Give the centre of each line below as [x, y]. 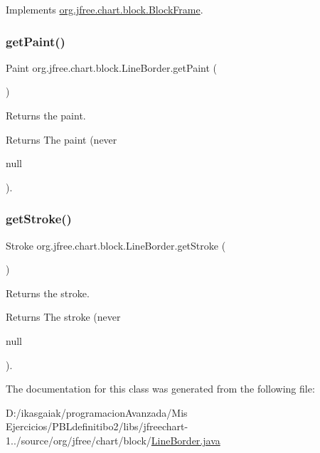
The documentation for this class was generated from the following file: [160, 389]
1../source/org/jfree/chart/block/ [79, 440]
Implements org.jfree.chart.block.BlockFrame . [105, 9]
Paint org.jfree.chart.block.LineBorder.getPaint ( [111, 67]
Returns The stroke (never [63, 317]
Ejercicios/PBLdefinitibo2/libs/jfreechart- [97, 426]
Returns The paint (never [62, 139]
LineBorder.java [186, 440]
